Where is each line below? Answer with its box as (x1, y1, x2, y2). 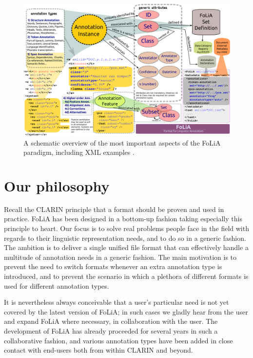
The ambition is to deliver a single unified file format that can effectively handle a (4, 242, 249, 253)
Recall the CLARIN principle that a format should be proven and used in (4, 204, 224, 214)
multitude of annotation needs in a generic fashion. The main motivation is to (4, 252, 237, 262)
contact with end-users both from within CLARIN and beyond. (4, 345, 193, 355)
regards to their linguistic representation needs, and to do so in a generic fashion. (4, 232, 246, 243)
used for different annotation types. (4, 280, 109, 291)
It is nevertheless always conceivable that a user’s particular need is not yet (4, 297, 229, 307)
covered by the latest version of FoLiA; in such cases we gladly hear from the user (4, 306, 248, 316)
